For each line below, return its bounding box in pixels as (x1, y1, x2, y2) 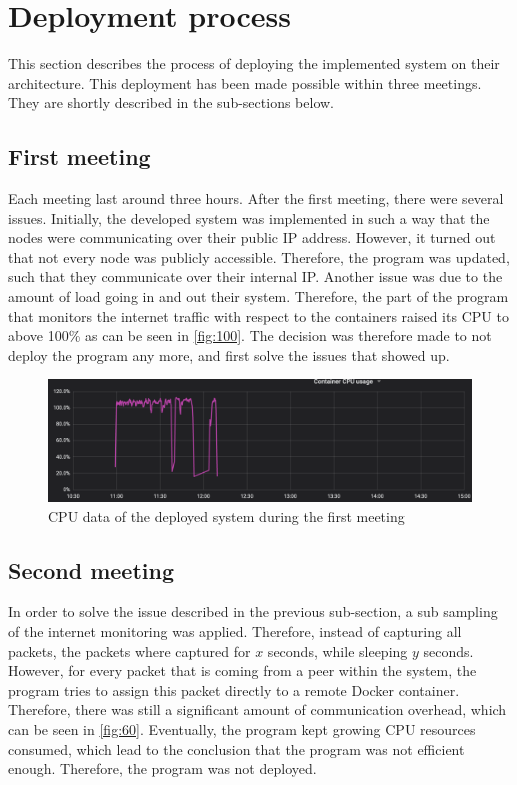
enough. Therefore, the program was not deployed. (8, 758, 317, 779)
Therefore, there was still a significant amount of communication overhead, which (8, 699, 507, 720)
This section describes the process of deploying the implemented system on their (8, 53, 500, 74)
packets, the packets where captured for (8, 640, 251, 661)
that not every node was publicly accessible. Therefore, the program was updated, (8, 246, 510, 267)
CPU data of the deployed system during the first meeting (48, 505, 405, 526)
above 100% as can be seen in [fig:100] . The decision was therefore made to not (8, 325, 492, 346)
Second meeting (8, 554, 175, 585)
